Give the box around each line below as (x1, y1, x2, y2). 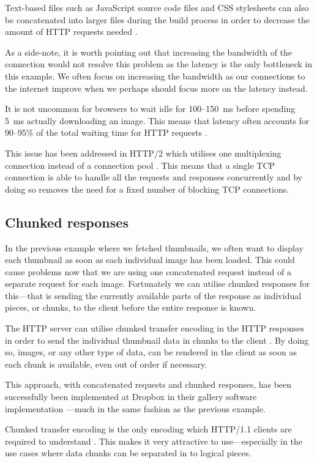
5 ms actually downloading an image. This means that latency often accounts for (5, 114, 310, 127)
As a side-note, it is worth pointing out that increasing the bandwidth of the (5, 45, 293, 58)
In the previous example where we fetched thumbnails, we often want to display (5, 241, 304, 254)
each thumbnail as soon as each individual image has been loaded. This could (5, 253, 295, 266)
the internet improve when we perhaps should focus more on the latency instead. (5, 81, 308, 94)
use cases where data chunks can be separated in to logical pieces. (5, 446, 252, 459)
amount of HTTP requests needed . (5, 25, 138, 38)
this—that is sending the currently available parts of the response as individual (5, 289, 302, 302)
